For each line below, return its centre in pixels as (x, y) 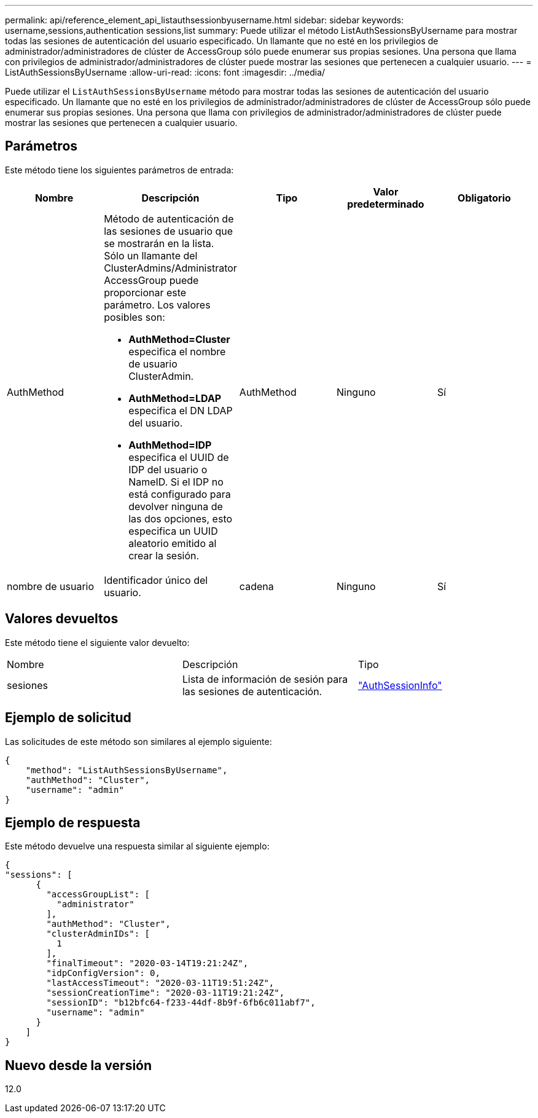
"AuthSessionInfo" (400, 685)
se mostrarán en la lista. (159, 243)
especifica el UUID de (179, 457)
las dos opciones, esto (181, 518)
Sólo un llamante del (151, 255)
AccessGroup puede (151, 280)
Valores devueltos (62, 619)
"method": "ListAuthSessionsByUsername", (127, 770)
